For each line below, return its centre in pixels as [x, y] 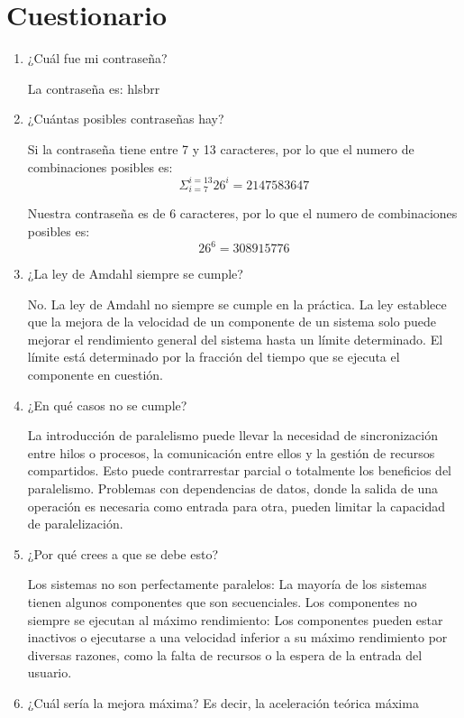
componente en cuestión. [95, 374]
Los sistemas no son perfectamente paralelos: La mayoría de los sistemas [227, 584]
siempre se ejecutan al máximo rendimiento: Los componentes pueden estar [235, 619]
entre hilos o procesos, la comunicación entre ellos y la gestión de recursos [231, 452]
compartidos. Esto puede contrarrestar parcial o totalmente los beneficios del [239, 470]
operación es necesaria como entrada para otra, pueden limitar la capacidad [236, 506]
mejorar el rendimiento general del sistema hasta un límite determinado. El [235, 339]
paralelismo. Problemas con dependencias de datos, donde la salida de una [233, 488]
